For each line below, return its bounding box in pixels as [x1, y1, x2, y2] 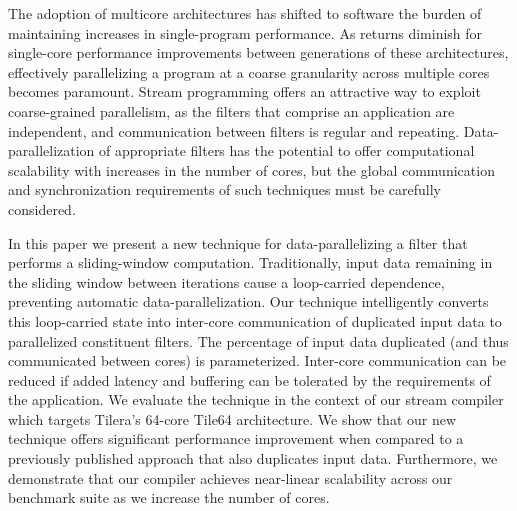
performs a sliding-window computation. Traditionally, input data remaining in [8, 252, 493, 273]
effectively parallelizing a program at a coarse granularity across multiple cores [8, 61, 490, 82]
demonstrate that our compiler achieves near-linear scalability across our [8, 467, 453, 488]
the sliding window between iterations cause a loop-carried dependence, [8, 271, 445, 292]
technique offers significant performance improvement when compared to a [8, 428, 464, 449]
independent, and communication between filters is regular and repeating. [8, 120, 460, 141]
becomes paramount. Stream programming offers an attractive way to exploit [8, 81, 481, 102]
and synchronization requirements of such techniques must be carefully [8, 179, 441, 200]
